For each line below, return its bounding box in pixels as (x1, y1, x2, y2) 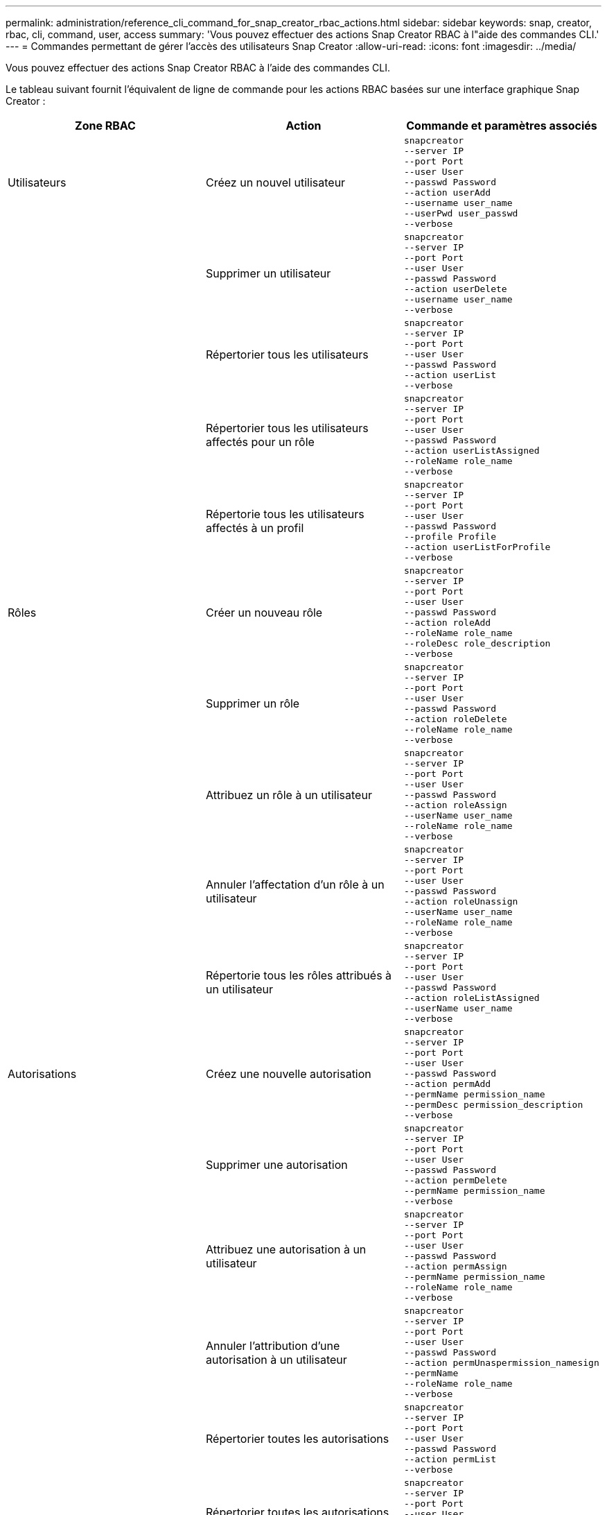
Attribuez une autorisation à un (205, 1242, 367, 1256)
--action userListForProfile (403, 542, 551, 552)
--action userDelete (403, 284, 507, 294)
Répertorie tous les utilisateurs (205, 507, 364, 521)
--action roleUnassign (403, 896, 518, 907)
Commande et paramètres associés (406, 119, 597, 132)
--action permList (403, 1454, 497, 1464)
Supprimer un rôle (205, 696, 300, 710)
